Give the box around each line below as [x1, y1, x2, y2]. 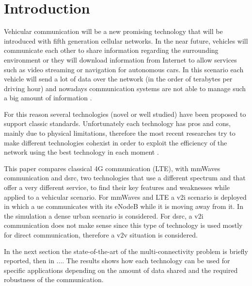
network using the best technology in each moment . [4, 147, 159, 157]
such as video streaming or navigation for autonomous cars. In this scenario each [4, 64, 244, 74]
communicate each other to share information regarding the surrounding [4, 45, 219, 55]
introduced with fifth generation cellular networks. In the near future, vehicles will [4, 35, 248, 46]
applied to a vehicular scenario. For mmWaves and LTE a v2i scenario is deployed [4, 191, 247, 202]
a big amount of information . [4, 93, 92, 103]
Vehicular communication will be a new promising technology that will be [4, 26, 223, 36]
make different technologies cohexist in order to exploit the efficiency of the [4, 137, 227, 147]
